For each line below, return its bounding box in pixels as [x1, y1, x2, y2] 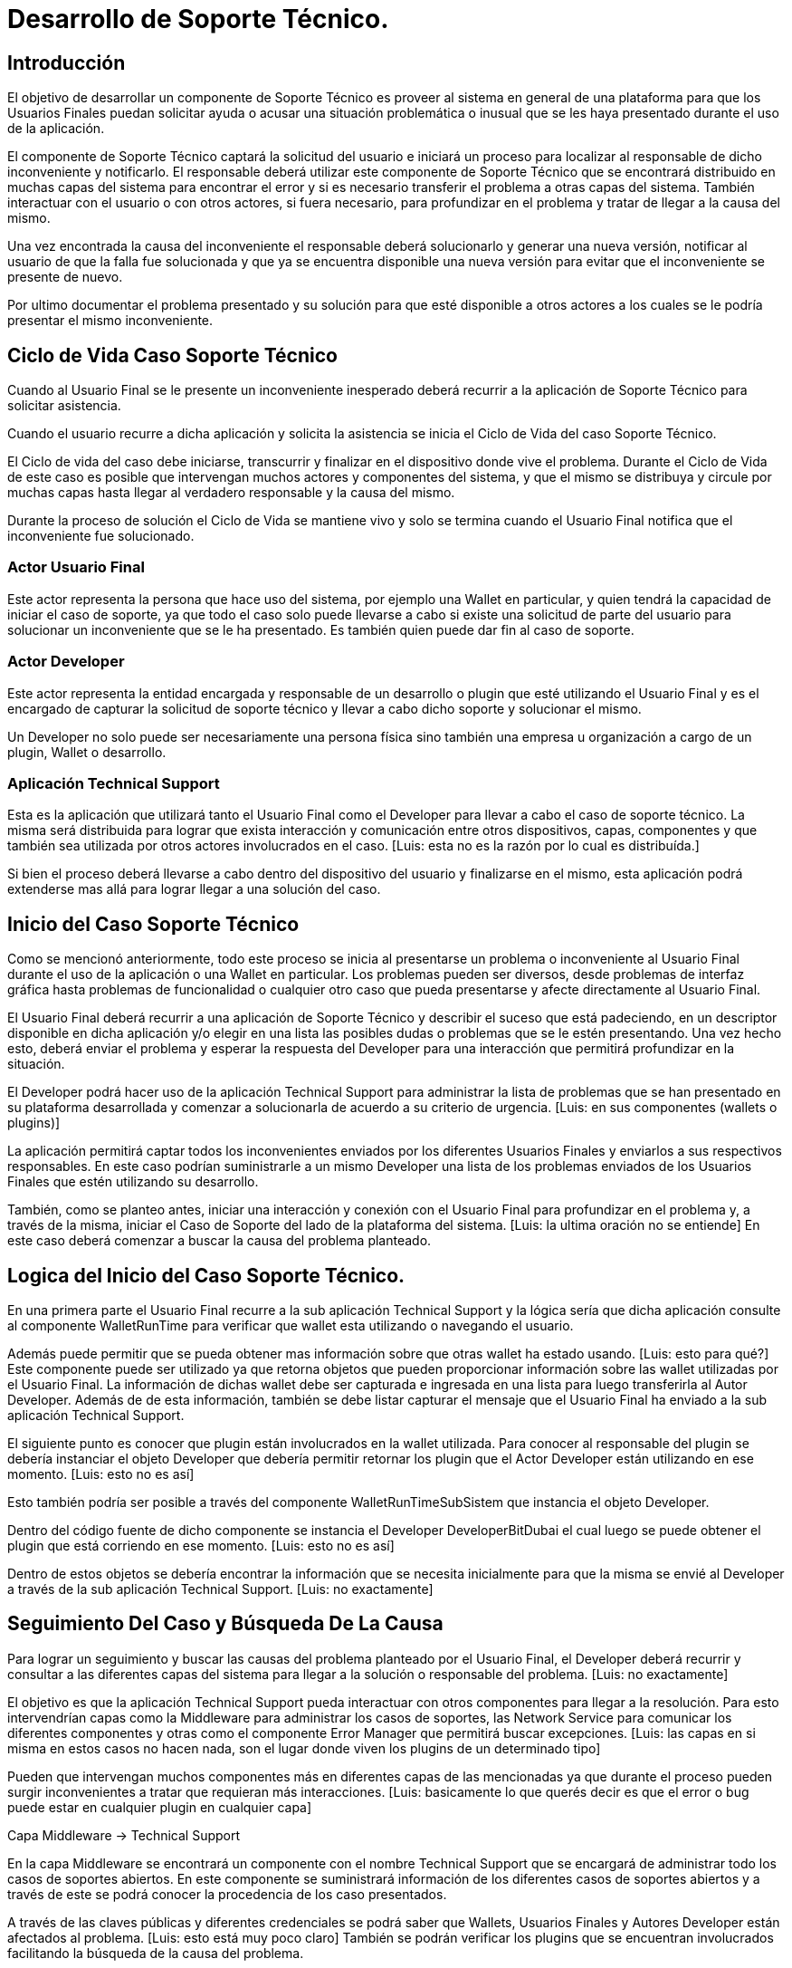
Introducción [7, 51, 126, 74]
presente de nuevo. [7, 269, 123, 285]
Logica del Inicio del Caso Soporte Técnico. [7, 1263, 406, 1287]
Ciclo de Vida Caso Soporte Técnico [7, 343, 338, 367]
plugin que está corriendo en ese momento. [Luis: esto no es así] [7, 1537, 395, 1553]
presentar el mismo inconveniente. [7, 312, 214, 329]
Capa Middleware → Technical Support [7, 1827, 241, 1843]
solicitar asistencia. [7, 398, 121, 414]
